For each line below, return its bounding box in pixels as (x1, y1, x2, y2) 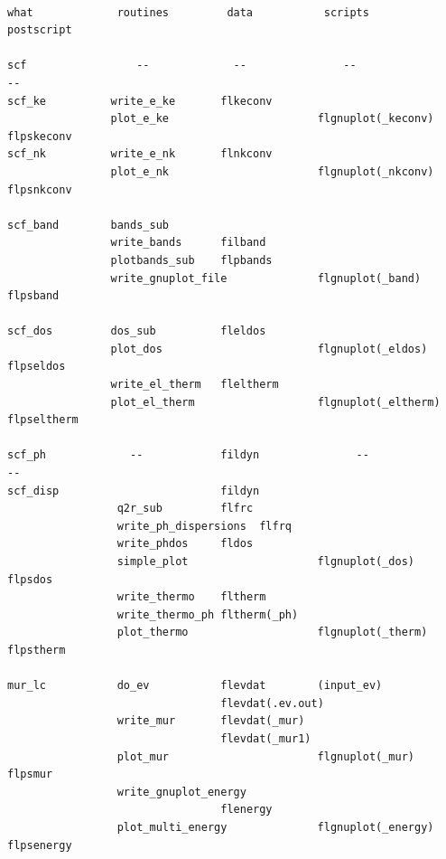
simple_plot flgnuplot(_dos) (116, 555, 415, 568)
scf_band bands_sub (7, 218, 169, 231)
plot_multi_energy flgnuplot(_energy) (116, 820, 434, 834)
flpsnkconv (7, 183, 72, 196)
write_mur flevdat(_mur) (116, 714, 305, 728)
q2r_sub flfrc (116, 502, 254, 515)
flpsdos (7, 572, 53, 586)
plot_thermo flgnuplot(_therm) (116, 626, 428, 639)
